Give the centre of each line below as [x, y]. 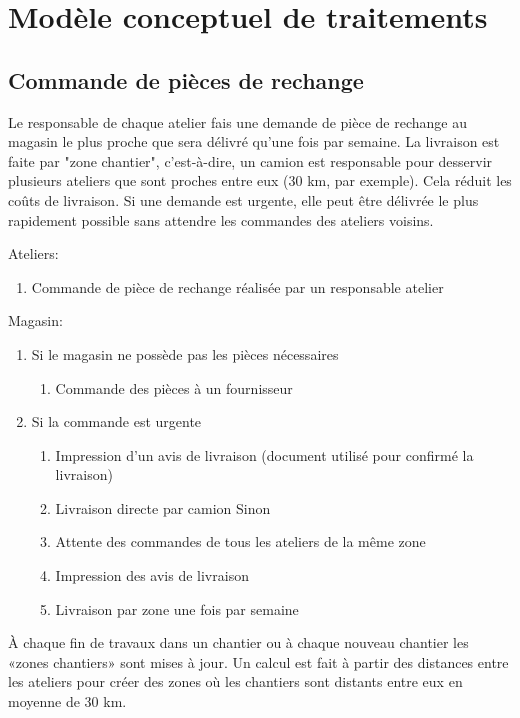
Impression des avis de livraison [152, 575]
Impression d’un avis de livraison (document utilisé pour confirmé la [264, 454]
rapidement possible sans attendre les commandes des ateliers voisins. [221, 219]
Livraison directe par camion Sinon [163, 507]
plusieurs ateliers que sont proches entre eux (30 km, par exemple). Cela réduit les [260, 180]
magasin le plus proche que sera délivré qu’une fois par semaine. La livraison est [254, 141]
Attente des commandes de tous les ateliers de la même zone [240, 541]
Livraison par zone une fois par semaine [177, 608]
